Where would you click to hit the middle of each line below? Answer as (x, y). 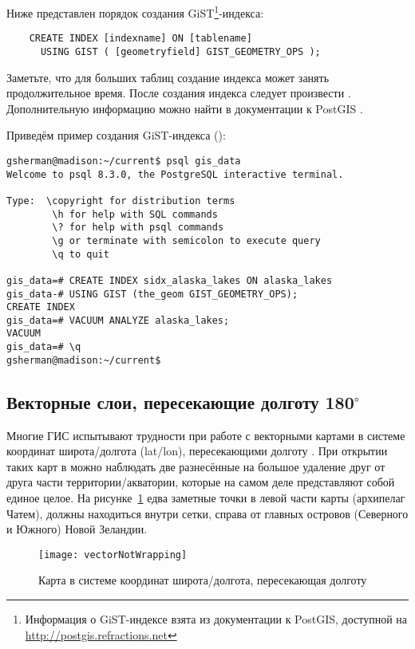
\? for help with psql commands (138, 228)
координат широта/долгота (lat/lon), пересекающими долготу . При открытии (197, 451)
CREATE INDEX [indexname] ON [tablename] (140, 39)
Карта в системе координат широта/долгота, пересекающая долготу (203, 580)
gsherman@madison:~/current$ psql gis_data (124, 161)
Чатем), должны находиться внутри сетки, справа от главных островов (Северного (207, 513)
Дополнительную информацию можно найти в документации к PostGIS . (185, 108)
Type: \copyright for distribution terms (121, 201)
